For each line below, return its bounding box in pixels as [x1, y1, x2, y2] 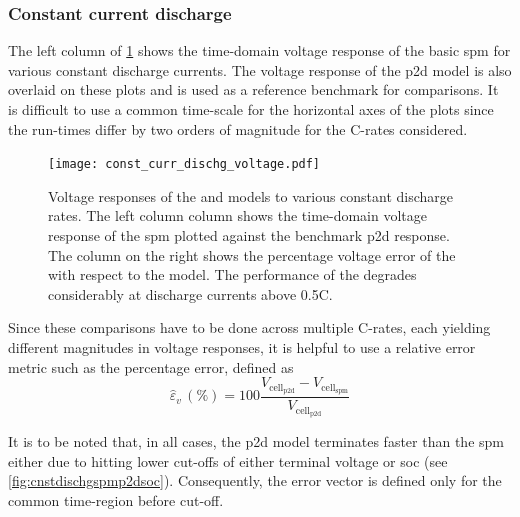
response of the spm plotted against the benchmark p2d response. [48, 225, 450, 246]
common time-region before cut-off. [8, 489, 224, 510]
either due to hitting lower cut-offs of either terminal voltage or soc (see [8, 450, 448, 471]
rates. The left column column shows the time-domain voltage [48, 205, 428, 226]
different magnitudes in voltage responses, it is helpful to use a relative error [8, 337, 476, 357]
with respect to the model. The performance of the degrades [48, 264, 417, 285]
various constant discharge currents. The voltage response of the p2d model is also [8, 59, 512, 80]
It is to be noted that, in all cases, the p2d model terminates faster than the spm [8, 430, 504, 451]
